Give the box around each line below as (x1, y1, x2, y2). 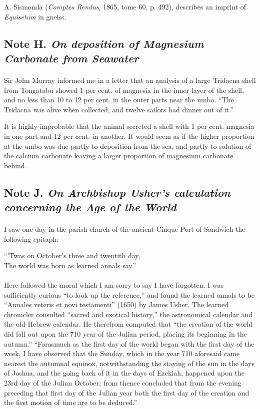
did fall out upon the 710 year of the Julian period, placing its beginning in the (4, 329, 247, 339)
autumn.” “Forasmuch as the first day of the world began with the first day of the (4, 338, 254, 349)
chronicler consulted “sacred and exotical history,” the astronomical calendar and (4, 309, 252, 319)
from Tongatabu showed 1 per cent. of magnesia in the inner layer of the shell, (4, 84, 244, 95)
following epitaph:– (4, 233, 62, 244)
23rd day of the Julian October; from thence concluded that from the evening (4, 377, 241, 388)
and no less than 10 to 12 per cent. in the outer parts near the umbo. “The (4, 94, 234, 105)
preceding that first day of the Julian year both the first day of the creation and (4, 387, 249, 398)
